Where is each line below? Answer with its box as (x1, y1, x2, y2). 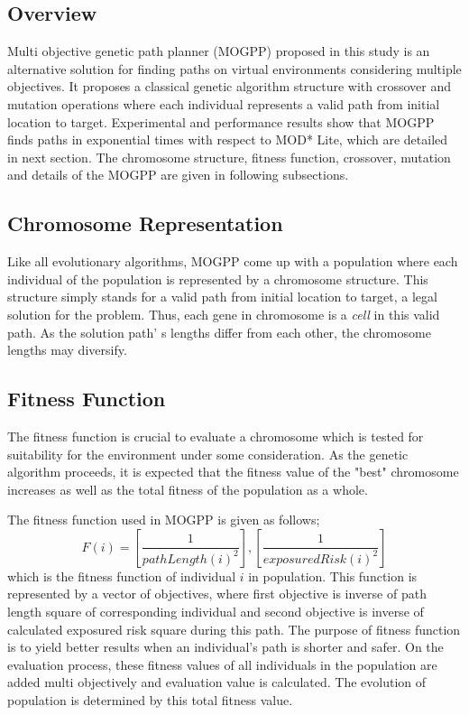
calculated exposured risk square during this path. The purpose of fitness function (7, 619, 461, 638)
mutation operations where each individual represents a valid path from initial (7, 94, 440, 113)
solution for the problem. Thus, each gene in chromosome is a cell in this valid (7, 304, 440, 323)
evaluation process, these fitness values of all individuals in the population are (7, 655, 437, 673)
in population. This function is (248, 566, 418, 585)
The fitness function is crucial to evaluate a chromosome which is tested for (7, 426, 424, 445)
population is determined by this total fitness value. (7, 691, 293, 710)
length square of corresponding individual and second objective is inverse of (7, 602, 424, 621)
